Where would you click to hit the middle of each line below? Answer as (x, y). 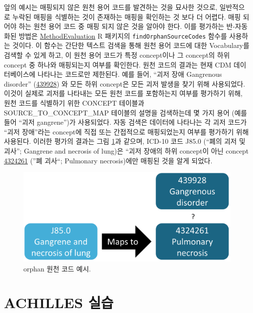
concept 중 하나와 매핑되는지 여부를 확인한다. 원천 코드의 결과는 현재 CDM (118, 64)
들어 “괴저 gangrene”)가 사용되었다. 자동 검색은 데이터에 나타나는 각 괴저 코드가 (126, 122)
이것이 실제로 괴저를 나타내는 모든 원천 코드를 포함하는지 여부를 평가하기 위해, (123, 93)
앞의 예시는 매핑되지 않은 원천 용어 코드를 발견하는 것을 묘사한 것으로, (111, 7)
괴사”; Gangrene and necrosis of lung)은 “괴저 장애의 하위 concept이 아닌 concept (126, 150)
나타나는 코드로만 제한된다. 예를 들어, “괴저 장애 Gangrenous (130, 74)
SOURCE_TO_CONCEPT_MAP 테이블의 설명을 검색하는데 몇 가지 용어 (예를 (126, 112)
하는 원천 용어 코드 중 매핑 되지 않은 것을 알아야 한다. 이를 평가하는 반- (127, 26)
